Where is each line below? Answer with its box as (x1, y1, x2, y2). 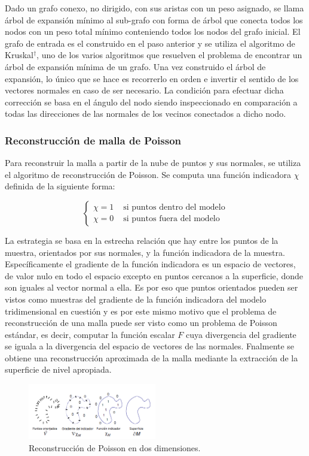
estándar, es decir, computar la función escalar (5, 328, 175, 340)
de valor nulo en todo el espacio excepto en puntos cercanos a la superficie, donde (5, 269, 303, 282)
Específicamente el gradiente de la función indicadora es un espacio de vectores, (5, 258, 296, 270)
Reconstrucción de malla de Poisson (5, 132, 181, 147)
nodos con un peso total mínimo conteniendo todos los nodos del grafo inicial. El (5, 25, 301, 38)
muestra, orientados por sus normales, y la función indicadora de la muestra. (5, 246, 285, 258)
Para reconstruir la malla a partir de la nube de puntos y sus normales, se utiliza (5, 156, 301, 169)
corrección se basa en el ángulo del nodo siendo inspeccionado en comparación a (5, 95, 298, 108)
